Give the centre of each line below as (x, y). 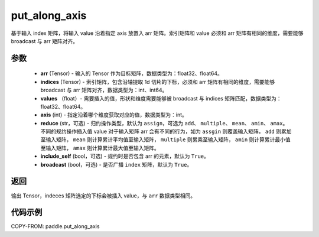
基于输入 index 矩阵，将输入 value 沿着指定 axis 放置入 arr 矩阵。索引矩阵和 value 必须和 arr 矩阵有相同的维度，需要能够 (157, 33)
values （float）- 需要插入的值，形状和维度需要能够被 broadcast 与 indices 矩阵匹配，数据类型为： (161, 98)
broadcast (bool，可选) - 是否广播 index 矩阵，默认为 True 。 (116, 164)
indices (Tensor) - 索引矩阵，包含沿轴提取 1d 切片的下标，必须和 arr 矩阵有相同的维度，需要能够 (158, 82)
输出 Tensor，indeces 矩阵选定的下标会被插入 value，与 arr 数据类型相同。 (103, 196)
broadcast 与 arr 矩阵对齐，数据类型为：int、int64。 (104, 90)
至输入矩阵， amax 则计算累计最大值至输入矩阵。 (100, 148)
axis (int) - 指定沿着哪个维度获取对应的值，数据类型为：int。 (114, 115)
